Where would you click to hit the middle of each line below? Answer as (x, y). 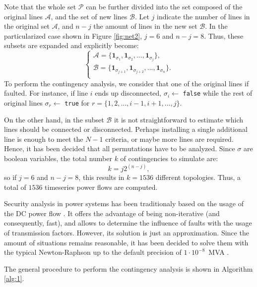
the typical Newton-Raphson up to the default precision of (93, 252)
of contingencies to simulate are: (169, 158)
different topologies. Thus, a (198, 177)
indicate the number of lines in (203, 16)
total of (15, 187)
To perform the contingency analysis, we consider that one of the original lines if (127, 83)
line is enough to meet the (44, 139)
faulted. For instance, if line (46, 93)
